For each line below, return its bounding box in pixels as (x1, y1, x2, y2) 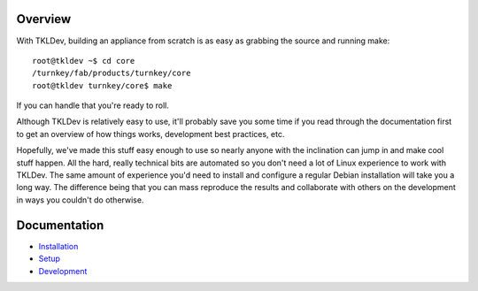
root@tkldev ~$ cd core (32, 56, 135, 65)
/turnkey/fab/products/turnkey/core (32, 68, 191, 79)
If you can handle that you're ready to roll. (16, 100, 170, 111)
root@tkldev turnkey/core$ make (32, 80, 173, 90)
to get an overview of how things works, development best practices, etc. (16, 128, 285, 139)
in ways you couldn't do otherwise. (16, 195, 144, 205)
